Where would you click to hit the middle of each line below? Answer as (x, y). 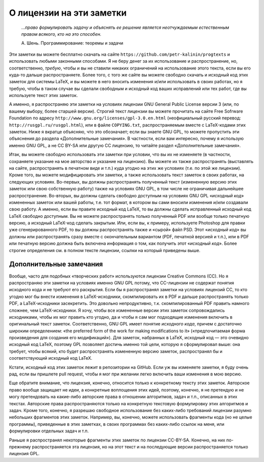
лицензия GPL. (24, 454)
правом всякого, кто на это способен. (61, 34)
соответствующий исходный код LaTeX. (51, 358)
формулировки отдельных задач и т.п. (49, 431)
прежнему (20, 447)
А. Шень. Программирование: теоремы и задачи (72, 43)
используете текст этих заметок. (44, 95)
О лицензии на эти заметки (68, 13)
